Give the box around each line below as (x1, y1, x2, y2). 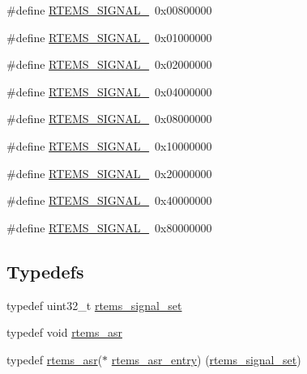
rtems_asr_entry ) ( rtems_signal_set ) (111, 351, 301, 368)
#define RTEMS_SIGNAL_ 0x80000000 (6, 219, 212, 236)
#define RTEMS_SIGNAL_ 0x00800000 (6, 2, 212, 18)
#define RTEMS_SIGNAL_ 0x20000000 (6, 164, 212, 181)
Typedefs (6, 258, 84, 283)
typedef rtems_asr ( (6, 351, 103, 368)
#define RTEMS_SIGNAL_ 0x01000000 (6, 28, 212, 45)
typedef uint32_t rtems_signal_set (6, 296, 182, 313)
